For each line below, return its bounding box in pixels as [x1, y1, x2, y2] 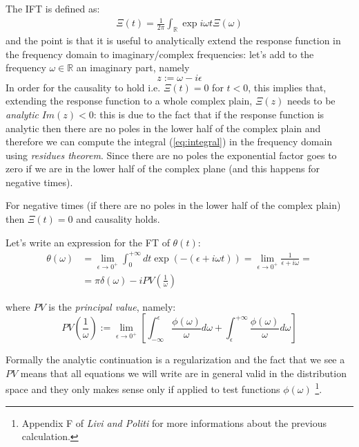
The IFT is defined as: [6, 1, 100, 15]
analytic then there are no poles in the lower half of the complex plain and [6, 120, 321, 135]
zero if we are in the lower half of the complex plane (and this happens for [6, 161, 320, 176]
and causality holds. [76, 212, 160, 226]
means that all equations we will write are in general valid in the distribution [20, 365, 347, 380]
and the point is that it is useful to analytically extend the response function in [6, 33, 341, 47]
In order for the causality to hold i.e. [6, 80, 161, 94]
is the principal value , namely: [48, 299, 176, 313]
